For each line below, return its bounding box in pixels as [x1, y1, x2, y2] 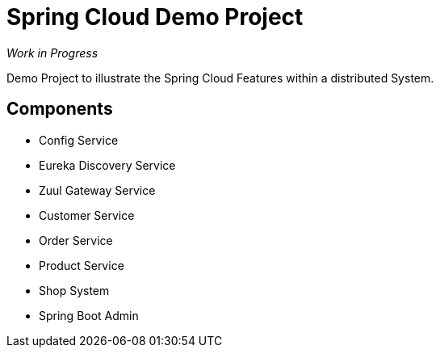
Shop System [39, 283, 110, 297]
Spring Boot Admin [39, 308, 139, 322]
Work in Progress [6, 45, 98, 60]
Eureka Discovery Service [39, 158, 176, 172]
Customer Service [39, 208, 135, 222]
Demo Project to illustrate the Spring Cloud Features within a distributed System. [6, 70, 434, 85]
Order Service [39, 233, 113, 247]
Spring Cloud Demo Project [6, 3, 304, 31]
